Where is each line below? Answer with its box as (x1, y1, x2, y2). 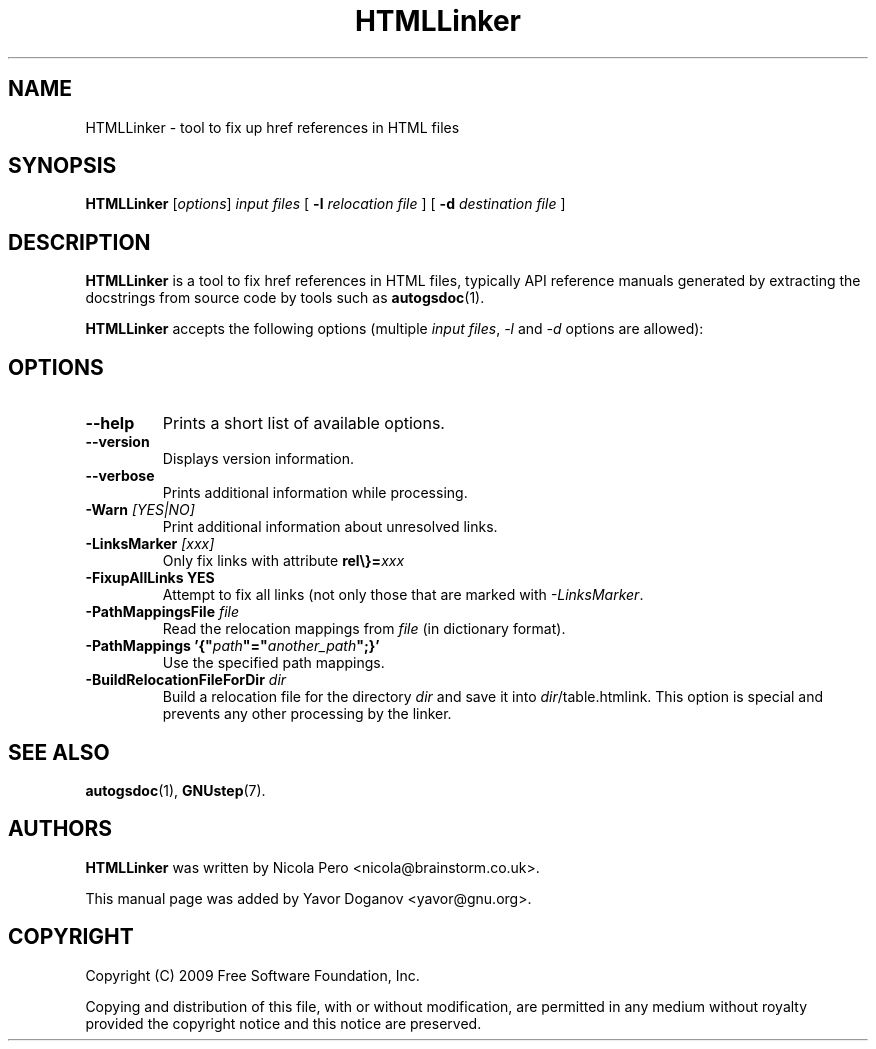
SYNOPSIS (8, 153, 117, 179)
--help (85, 413, 135, 434)
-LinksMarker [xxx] (85, 535, 215, 553)
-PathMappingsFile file (85, 603, 240, 621)
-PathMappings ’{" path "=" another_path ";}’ (85, 637, 380, 655)
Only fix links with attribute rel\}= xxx (162, 552, 405, 570)
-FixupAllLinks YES (85, 569, 215, 587)
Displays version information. (162, 450, 355, 468)
